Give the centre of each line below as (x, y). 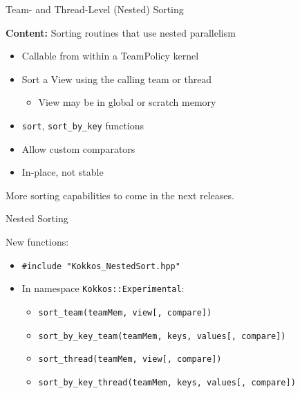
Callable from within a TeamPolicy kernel (110, 56)
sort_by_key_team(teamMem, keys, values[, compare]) (162, 336)
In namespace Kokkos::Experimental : (103, 288)
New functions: (37, 241)
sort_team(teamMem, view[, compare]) (125, 312)
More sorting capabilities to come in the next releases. (120, 195)
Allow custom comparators (78, 148)
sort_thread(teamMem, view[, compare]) (130, 359)
